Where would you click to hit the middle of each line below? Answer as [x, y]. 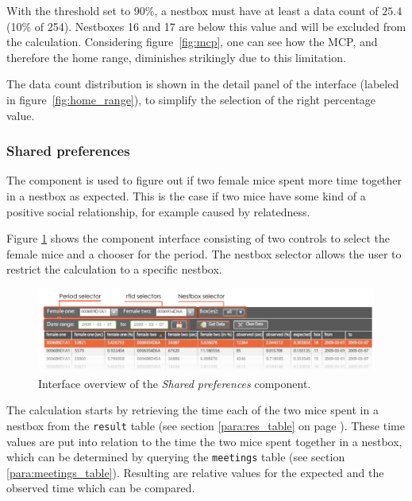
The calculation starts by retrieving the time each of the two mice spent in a [193, 410]
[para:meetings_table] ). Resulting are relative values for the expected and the [195, 472]
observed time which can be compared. [101, 488]
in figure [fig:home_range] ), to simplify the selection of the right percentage [191, 99]
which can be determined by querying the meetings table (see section [176, 457]
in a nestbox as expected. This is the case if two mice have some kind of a [186, 195]
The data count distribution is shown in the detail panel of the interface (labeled [203, 84]
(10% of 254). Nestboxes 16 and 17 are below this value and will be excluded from [206, 26]
